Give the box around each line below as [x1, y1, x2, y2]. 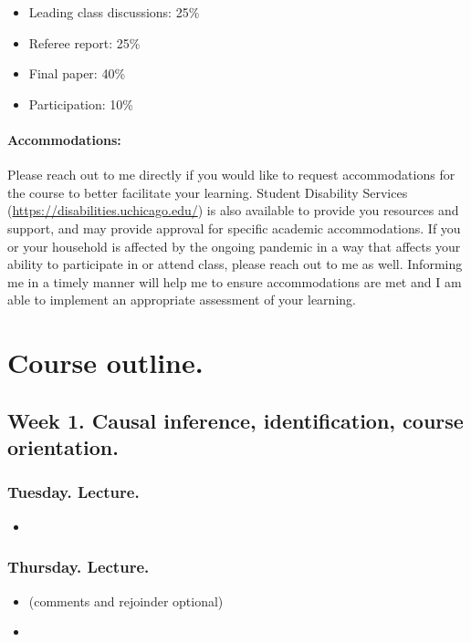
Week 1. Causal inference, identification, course [7, 406, 464, 434]
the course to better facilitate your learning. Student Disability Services [7, 182, 408, 202]
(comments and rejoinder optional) [28, 591, 224, 610]
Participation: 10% [28, 94, 133, 113]
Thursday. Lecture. [7, 555, 150, 578]
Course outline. [7, 344, 204, 381]
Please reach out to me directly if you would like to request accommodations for [7, 165, 455, 184]
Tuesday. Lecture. [7, 481, 140, 503]
